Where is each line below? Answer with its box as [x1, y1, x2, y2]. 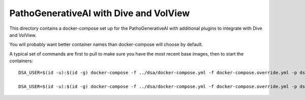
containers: [9, 58, 33, 64]
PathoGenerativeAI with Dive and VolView [9, 8, 190, 19]
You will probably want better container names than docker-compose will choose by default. [9, 41, 203, 47]
